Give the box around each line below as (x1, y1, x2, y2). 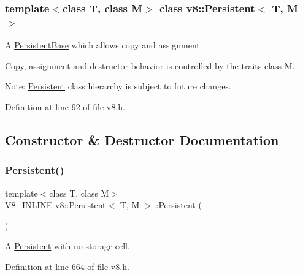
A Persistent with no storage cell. (5, 239, 130, 252)
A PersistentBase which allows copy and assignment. (5, 39, 202, 51)
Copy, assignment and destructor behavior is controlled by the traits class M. (5, 59, 295, 72)
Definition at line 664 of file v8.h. (5, 260, 129, 273)
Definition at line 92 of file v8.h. (5, 100, 125, 113)
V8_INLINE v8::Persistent (5, 198, 106, 211)
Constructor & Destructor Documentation (5, 130, 279, 149)
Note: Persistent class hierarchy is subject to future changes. (5, 80, 231, 92)
